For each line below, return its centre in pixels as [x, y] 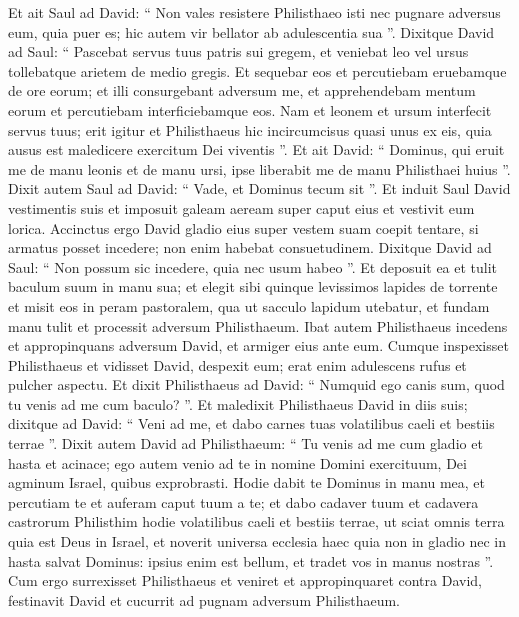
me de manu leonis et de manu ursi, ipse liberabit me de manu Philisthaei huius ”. [259, 168]
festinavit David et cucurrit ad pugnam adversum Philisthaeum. [204, 599]
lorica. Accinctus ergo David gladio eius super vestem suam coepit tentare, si [243, 227]
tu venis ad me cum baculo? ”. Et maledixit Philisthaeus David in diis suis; [238, 403]
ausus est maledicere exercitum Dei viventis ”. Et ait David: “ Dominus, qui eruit [256, 149]
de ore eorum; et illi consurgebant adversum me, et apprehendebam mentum [242, 90]
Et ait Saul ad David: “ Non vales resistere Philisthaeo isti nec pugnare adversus [254, 12]
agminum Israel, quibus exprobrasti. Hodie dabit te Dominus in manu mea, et [247, 482]
